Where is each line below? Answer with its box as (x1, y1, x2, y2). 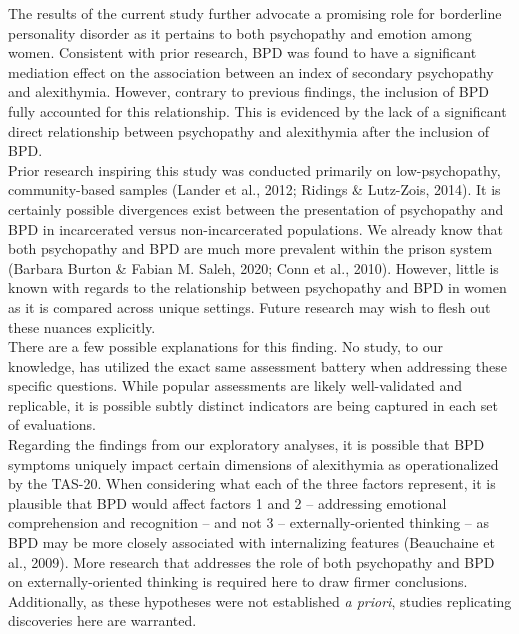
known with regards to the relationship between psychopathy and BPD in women (8, 277, 507, 298)
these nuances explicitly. (8, 316, 156, 337)
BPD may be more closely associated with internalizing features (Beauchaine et (8, 532, 495, 553)
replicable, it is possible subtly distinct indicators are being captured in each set (8, 394, 498, 415)
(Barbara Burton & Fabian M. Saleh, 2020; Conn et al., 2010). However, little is (8, 257, 499, 278)
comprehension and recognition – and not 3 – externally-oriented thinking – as (8, 512, 490, 533)
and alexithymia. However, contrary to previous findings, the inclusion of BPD (8, 81, 489, 102)
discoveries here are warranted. (8, 610, 197, 631)
